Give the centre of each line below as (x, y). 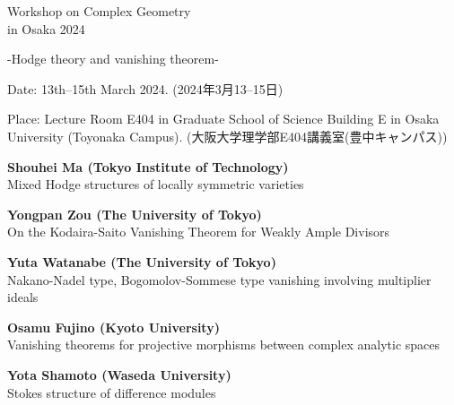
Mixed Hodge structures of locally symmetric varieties (156, 184)
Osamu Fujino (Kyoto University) (113, 327)
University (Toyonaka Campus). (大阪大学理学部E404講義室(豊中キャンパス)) (227, 136)
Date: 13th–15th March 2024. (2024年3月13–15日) (145, 88)
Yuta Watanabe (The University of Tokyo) (142, 261)
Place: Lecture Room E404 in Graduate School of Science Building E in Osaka (223, 119)
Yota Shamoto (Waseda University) (119, 374)
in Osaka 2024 (46, 28)
